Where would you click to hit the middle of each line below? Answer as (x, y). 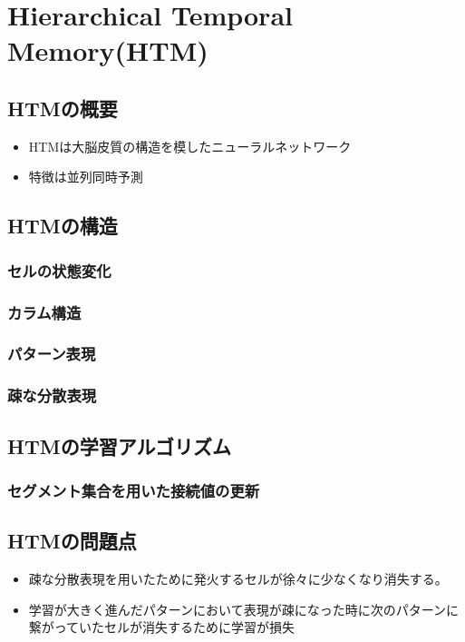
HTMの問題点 (72, 541)
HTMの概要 (63, 108)
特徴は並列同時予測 (86, 177)
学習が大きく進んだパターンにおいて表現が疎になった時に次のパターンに (243, 609)
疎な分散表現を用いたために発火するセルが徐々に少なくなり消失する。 (238, 578)
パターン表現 (52, 354)
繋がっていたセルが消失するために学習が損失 (162, 627)
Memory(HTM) (108, 50)
